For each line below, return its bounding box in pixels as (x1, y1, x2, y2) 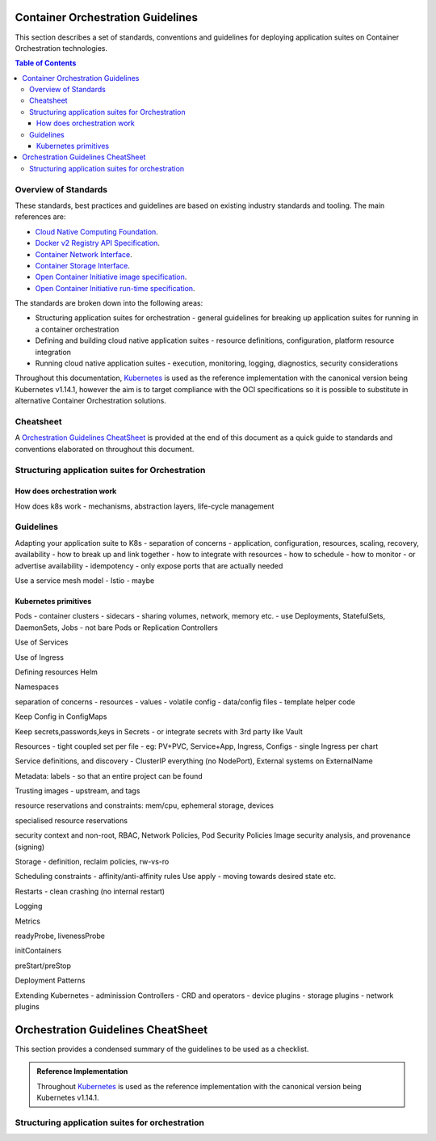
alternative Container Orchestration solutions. (15, 396, 167, 406)
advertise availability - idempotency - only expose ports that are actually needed (15, 560, 283, 570)
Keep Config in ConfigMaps (15, 712, 107, 721)
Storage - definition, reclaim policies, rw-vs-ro (15, 857, 170, 867)
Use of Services (15, 637, 69, 647)
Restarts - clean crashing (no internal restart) (15, 886, 166, 896)
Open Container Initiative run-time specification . (35, 283, 195, 293)
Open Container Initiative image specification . (35, 272, 187, 282)
